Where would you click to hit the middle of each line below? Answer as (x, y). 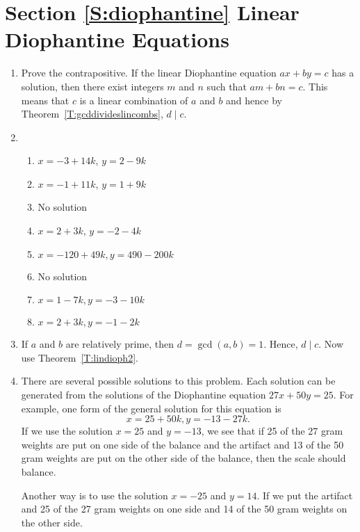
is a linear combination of (134, 100)
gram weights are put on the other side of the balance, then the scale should (183, 458)
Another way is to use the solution (95, 495)
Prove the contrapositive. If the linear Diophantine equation (149, 73)
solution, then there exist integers (92, 86)
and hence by (254, 100)
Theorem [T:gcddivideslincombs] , (92, 114)
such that (227, 86)
